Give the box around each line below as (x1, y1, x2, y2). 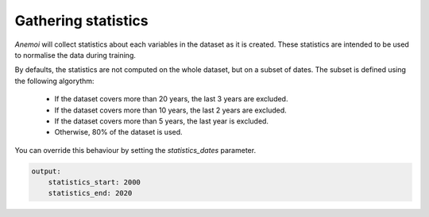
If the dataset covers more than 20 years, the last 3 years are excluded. (54, 94, 288, 104)
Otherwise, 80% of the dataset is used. (54, 128, 183, 137)
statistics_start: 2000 (48, 178, 141, 187)
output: (31, 166, 61, 176)
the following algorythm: (14, 76, 95, 86)
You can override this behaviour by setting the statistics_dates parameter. (14, 145, 257, 154)
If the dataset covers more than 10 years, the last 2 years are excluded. (54, 105, 288, 115)
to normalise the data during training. (14, 50, 137, 59)
